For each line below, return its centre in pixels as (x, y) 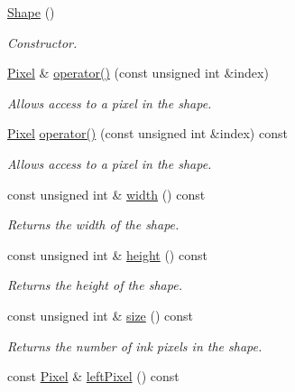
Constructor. (42, 42)
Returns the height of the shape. (95, 285)
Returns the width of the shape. (93, 224)
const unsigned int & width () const (106, 194)
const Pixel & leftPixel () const (93, 376)
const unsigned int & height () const (107, 254)
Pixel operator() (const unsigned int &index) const (147, 133)
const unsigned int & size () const (101, 315)
